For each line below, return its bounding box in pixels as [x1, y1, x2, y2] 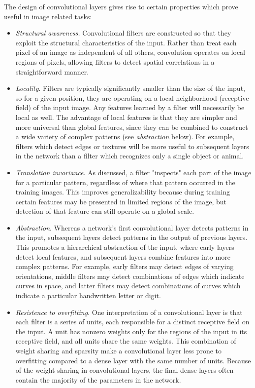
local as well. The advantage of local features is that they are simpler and [15, 112, 237, 122]
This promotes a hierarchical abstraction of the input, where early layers [15, 242, 234, 252]
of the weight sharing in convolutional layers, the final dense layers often [15, 365, 234, 375]
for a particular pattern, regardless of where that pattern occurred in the [15, 177, 235, 187]
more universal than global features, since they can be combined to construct [15, 121, 248, 132]
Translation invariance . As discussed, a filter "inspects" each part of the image [15, 167, 252, 177]
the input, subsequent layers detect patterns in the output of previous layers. [15, 232, 248, 242]
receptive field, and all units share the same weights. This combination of [15, 336, 236, 346]
